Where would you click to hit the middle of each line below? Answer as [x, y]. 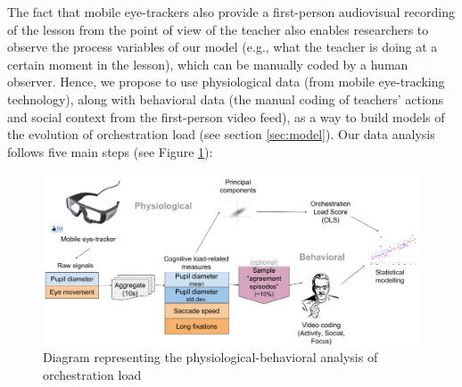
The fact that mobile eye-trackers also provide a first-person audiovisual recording [231, 12]
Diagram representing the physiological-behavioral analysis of [210, 357]
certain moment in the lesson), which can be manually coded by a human [208, 64]
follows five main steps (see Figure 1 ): [110, 151]
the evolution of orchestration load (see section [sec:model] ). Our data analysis [221, 134]
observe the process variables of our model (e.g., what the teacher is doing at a [223, 47]
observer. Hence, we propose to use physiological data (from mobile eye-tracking [226, 82]
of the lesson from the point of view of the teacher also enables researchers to [218, 29]
